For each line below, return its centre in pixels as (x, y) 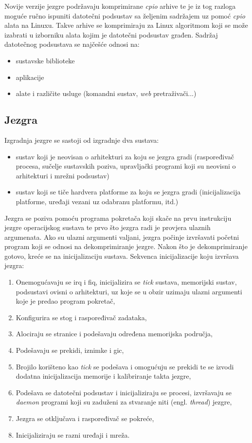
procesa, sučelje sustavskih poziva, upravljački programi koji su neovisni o (126, 166)
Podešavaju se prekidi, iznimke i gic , (70, 350)
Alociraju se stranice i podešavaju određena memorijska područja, (114, 334)
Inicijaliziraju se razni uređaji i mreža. (73, 434)
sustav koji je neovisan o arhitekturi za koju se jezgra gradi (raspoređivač (125, 156)
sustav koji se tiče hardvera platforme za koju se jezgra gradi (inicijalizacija (128, 192)
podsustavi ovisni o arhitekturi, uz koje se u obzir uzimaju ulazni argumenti (129, 291)
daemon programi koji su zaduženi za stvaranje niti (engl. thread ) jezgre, (124, 402)
